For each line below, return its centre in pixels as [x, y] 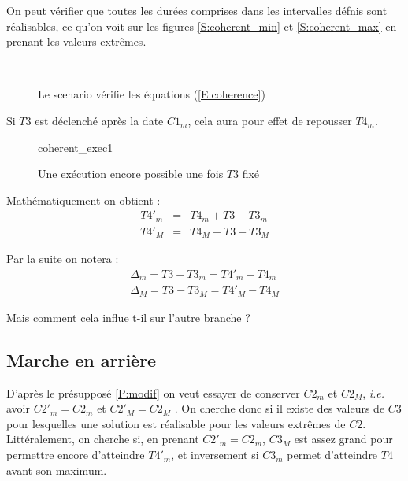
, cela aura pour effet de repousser [270, 120]
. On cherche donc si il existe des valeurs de [280, 408]
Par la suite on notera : [63, 259]
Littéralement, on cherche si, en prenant [103, 439]
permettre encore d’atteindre [76, 455]
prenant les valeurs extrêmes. [76, 41]
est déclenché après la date [99, 120]
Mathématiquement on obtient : [83, 200]
